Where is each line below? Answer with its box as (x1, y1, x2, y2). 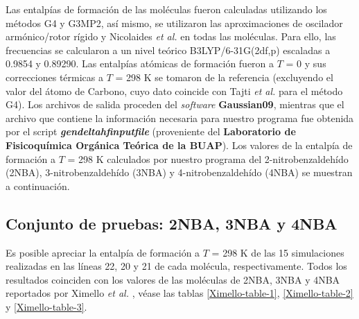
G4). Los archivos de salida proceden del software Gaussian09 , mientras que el (6, 97, 344, 112)
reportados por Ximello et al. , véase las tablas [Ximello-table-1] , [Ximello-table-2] (6, 286, 353, 300)
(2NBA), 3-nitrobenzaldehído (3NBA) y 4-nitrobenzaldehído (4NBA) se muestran (6, 165, 353, 180)
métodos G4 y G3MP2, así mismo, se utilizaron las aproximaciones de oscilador (6, 15, 343, 30)
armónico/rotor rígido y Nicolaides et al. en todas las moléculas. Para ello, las (6, 29, 336, 44)
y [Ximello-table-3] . (6, 299, 87, 313)
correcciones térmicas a (6, 69, 104, 84)
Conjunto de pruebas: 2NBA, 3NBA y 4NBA (6, 212, 338, 234)
